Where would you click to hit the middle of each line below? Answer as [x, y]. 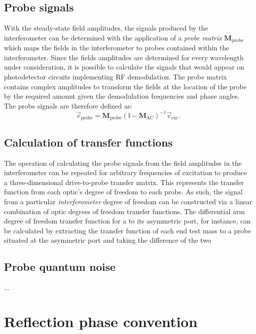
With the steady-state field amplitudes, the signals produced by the [106, 28]
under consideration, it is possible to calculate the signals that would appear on [124, 67]
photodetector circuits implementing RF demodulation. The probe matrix [115, 77]
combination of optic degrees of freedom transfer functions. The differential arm [125, 211]
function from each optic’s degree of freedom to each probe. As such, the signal [123, 192]
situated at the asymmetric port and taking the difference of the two [108, 240]
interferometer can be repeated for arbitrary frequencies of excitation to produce [126, 172]
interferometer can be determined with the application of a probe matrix [113, 37]
